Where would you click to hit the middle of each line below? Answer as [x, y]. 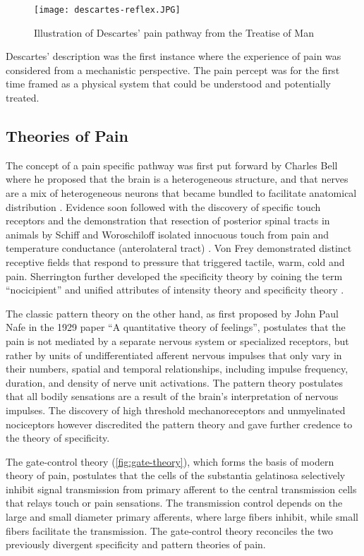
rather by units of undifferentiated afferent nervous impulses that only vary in [174, 355]
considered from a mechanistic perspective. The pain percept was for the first [173, 69]
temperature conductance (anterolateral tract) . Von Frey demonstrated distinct [179, 248]
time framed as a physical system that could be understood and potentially [168, 84]
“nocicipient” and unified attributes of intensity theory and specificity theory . [175, 290]
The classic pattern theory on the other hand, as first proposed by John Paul [172, 313]
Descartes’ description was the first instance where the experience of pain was [174, 56]
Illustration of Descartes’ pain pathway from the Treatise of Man [174, 32]
